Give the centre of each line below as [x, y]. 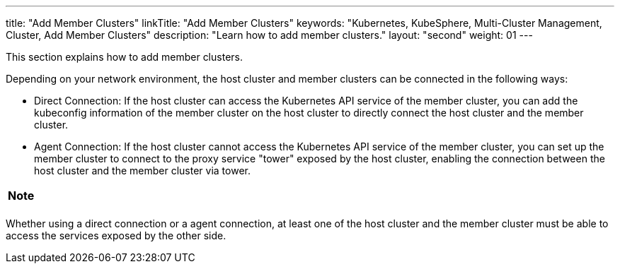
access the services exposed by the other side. [116, 235]
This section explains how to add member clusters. [124, 57]
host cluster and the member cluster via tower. [142, 171]
